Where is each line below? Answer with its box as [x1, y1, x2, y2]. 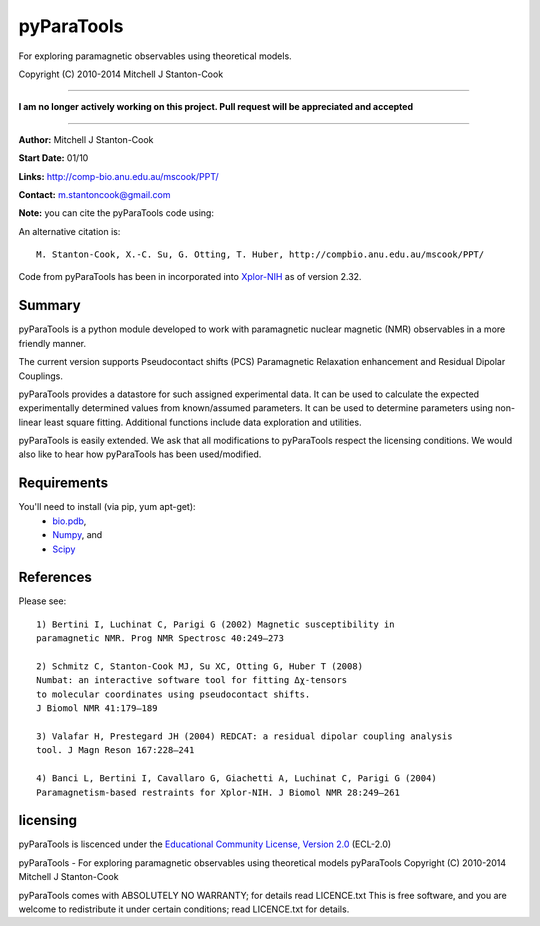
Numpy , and [52, 529, 103, 541]
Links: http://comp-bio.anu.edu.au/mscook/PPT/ [18, 170, 219, 182]
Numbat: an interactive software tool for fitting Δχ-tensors [36, 675, 348, 686]
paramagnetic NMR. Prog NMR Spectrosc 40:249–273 [36, 633, 285, 644]
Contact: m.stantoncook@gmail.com [18, 188, 171, 200]
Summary [18, 297, 81, 314]
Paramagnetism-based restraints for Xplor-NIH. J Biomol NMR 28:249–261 [36, 786, 400, 798]
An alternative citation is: [18, 225, 121, 237]
